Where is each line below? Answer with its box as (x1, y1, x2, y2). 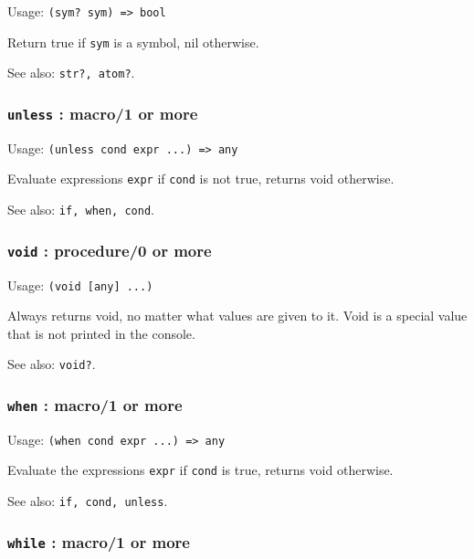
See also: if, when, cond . (7, 200, 154, 219)
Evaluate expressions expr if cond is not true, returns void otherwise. (7, 169, 395, 188)
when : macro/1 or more (7, 393, 183, 416)
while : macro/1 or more (7, 530, 190, 553)
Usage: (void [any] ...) (7, 275, 153, 294)
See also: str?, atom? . (7, 63, 135, 82)
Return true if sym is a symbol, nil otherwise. (7, 32, 259, 51)
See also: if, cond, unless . (7, 491, 168, 511)
